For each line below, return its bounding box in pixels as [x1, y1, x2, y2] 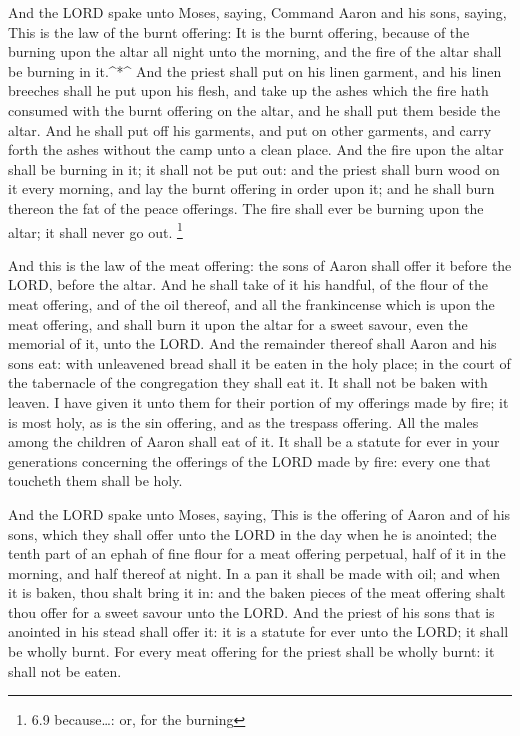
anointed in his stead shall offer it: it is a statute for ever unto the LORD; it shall [8, 621, 509, 642]
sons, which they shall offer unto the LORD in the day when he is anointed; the [8, 523, 497, 544]
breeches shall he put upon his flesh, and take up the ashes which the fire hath [8, 80, 489, 101]
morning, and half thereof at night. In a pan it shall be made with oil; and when [8, 562, 501, 583]
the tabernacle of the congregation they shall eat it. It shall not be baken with [8, 372, 488, 393]
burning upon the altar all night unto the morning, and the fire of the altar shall [8, 41, 502, 62]
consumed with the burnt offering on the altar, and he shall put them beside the [8, 99, 501, 120]
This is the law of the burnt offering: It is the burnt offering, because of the [8, 21, 470, 42]
